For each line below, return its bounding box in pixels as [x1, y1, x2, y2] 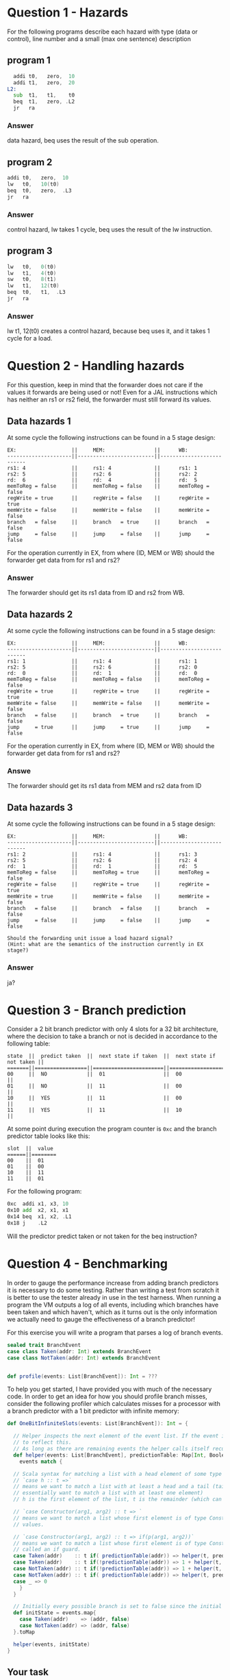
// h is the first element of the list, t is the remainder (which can [13, 1496, 222, 1503]
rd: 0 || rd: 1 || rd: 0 [7, 670, 197, 677]
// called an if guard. [13, 1546, 81, 1553]
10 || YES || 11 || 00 [7, 1095, 183, 1102]
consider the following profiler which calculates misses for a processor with [7, 1400, 220, 1408]
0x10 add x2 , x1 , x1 [7, 1207, 69, 1214]
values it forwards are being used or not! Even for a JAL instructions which [7, 388, 218, 397]
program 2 [7, 156, 53, 168]
